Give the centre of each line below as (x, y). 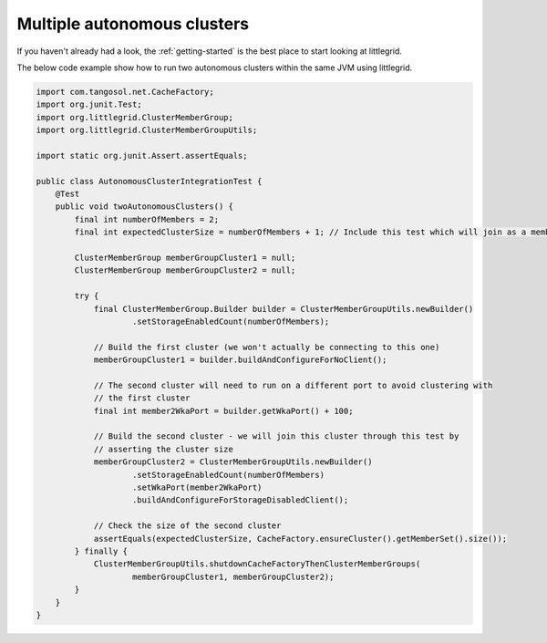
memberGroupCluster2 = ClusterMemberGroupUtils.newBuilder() (233, 462)
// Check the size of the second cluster (187, 526)
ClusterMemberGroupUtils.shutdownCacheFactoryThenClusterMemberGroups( (257, 564)
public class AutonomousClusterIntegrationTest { (149, 181)
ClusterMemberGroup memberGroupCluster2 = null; (185, 270)
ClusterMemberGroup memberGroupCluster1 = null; (185, 258)
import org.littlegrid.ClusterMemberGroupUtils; (147, 130)
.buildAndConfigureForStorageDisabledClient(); (241, 500)
